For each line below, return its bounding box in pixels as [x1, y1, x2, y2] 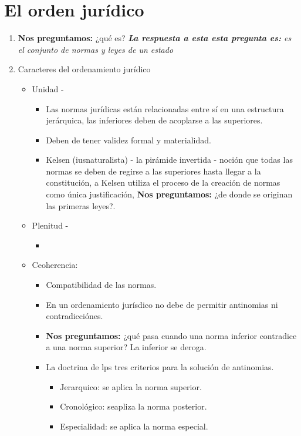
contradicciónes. [46, 310, 103, 322]
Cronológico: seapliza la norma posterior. [60, 400, 207, 412]
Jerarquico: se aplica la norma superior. [60, 380, 202, 393]
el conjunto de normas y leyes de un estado [18, 43, 174, 55]
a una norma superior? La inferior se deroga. [46, 341, 207, 353]
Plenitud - [32, 219, 69, 232]
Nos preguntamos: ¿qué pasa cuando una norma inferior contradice [46, 329, 297, 341]
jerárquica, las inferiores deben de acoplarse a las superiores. [46, 114, 263, 126]
